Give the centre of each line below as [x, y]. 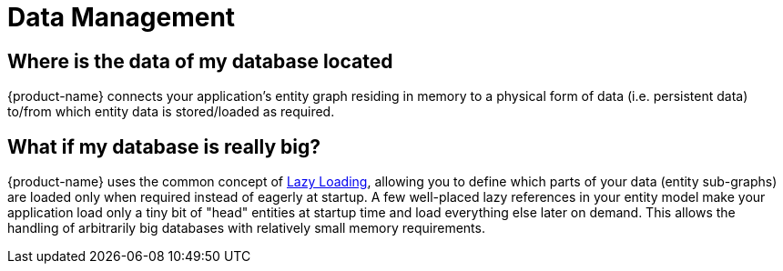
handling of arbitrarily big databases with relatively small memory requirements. [246, 228]
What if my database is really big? [164, 146]
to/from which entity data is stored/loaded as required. [171, 112]
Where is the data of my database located [200, 61]
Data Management [122, 17]
